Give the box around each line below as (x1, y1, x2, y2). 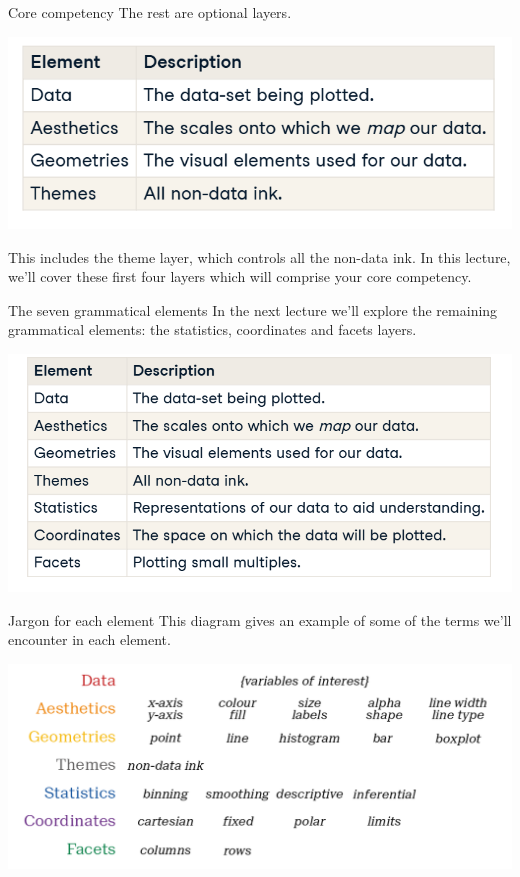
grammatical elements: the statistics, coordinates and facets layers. (8, 319, 417, 340)
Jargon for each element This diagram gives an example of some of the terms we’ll (8, 609, 512, 630)
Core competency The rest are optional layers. (8, 2, 292, 22)
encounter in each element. (8, 629, 171, 650)
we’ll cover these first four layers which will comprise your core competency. (8, 266, 472, 287)
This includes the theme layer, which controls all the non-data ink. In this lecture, (8, 246, 511, 267)
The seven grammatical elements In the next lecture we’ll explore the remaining (8, 299, 498, 320)
